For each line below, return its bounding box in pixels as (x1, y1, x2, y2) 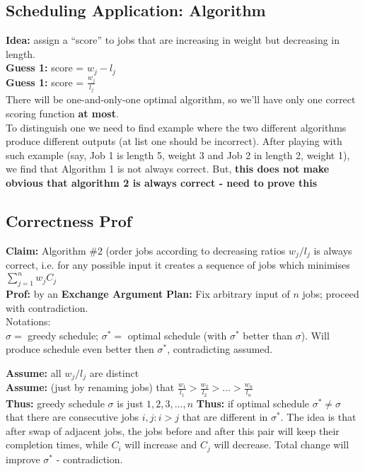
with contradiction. (6, 300, 88, 315)
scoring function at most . (6, 105, 119, 120)
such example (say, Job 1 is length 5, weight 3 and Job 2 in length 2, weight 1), (6, 147, 350, 162)
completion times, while (6, 437, 108, 452)
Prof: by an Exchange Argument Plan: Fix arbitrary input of (6, 286, 290, 301)
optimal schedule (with (127, 327, 227, 342)
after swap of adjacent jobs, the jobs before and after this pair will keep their (6, 423, 340, 438)
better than (243, 327, 293, 342)
